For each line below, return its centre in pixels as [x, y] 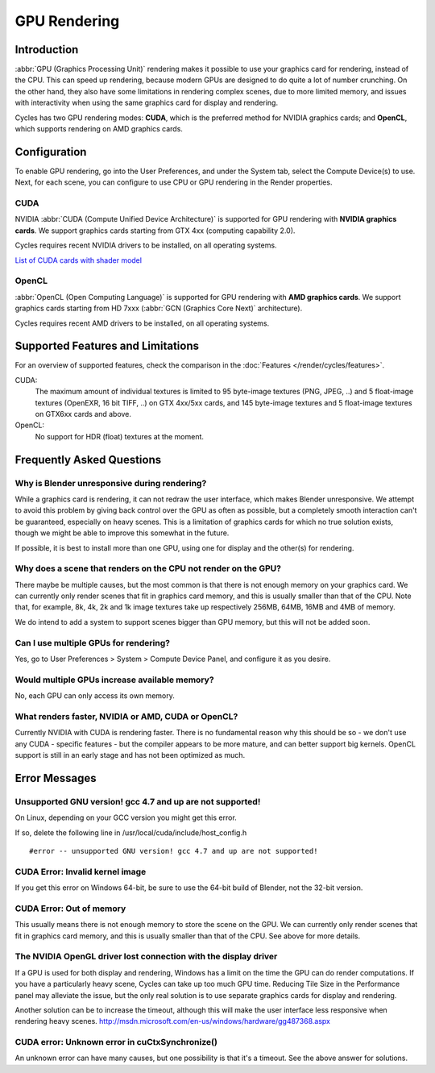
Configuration [51, 152]
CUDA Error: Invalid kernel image [81, 871]
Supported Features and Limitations [107, 346]
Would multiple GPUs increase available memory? [114, 680]
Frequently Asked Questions [88, 460]
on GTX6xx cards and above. [83, 414]
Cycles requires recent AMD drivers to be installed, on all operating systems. [142, 323]
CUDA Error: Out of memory [70, 909]
